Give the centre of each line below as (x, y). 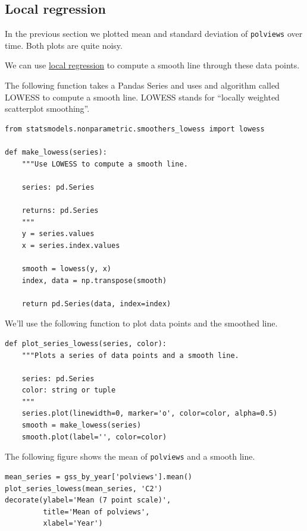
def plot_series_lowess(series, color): (86, 343)
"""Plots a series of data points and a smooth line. (130, 355)
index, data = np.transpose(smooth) (94, 280)
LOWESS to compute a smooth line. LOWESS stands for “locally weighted (142, 97)
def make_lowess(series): (56, 153)
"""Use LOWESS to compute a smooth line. (105, 164)
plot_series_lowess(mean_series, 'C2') (84, 488)
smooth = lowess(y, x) (66, 268)
